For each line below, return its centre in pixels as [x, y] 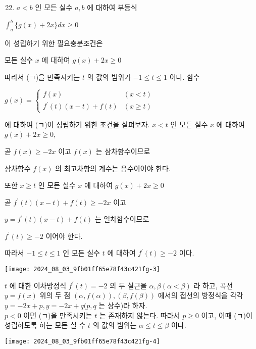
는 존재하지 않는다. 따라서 [140, 315]
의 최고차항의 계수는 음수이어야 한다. [113, 168]
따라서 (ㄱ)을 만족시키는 [42, 77]
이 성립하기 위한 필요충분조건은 [54, 43]
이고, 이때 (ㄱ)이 [227, 315]
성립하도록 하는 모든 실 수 [45, 325]
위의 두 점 [55, 295]
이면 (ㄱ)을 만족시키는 [58, 315]
